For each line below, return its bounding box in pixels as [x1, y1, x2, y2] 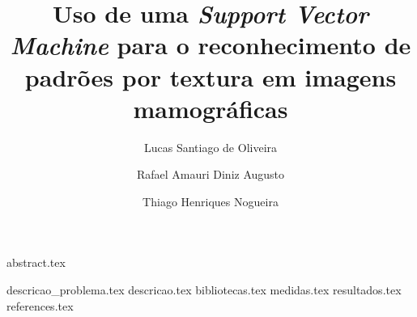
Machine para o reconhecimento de [10, 28, 411, 62]
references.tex [6, 297, 74, 314]
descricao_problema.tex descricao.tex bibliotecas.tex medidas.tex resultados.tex [6, 281, 402, 298]
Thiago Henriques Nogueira [143, 192, 279, 209]
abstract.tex [6, 254, 66, 271]
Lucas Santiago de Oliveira [143, 138, 278, 155]
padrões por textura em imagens [24, 60, 397, 93]
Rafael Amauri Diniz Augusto [136, 166, 285, 183]
